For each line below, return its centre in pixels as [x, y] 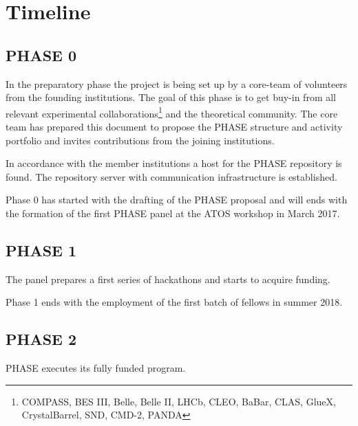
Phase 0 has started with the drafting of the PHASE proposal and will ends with [177, 200]
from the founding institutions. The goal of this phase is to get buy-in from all [171, 97]
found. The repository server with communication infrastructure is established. [171, 176]
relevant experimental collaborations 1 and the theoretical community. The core [172, 112]
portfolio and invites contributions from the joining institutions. [140, 140]
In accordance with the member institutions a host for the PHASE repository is [174, 163]
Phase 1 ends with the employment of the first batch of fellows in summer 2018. [174, 302]
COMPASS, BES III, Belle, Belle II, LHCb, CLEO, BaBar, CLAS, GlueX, [179, 401]
